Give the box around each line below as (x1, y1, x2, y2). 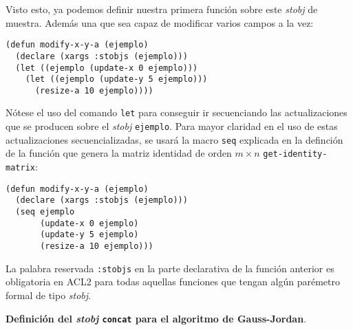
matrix (6, 163, 35, 173)
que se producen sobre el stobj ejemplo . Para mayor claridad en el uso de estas (6, 119, 338, 133)
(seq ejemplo (15, 207, 75, 217)
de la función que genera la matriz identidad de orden (6, 146, 232, 160)
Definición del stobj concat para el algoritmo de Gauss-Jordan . (6, 311, 307, 325)
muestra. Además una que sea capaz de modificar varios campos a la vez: (6, 15, 314, 30)
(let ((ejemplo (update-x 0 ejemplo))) (15, 63, 198, 73)
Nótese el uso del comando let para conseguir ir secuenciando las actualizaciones (6, 105, 347, 120)
